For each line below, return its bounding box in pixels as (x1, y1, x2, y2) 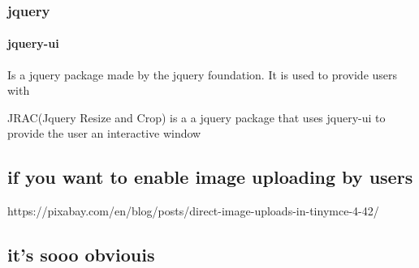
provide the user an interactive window (7, 125, 201, 142)
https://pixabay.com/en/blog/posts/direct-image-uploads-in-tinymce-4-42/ (7, 202, 379, 219)
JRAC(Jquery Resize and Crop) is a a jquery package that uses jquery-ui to (7, 108, 386, 125)
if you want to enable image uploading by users (7, 164, 413, 189)
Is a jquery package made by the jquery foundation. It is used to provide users (7, 66, 398, 83)
